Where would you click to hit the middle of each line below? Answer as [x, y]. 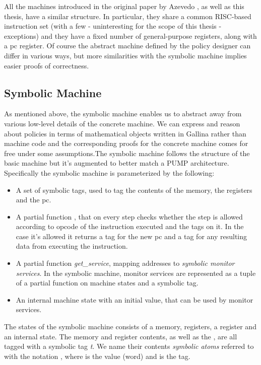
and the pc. [34, 200]
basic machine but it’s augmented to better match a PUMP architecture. [117, 163]
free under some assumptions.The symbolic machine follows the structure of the [127, 153]
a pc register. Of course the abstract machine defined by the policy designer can [127, 46]
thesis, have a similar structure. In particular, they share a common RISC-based [128, 16]
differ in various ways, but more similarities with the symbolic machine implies [125, 55]
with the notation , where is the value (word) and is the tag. [97, 356]
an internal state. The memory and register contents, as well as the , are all [121, 336]
